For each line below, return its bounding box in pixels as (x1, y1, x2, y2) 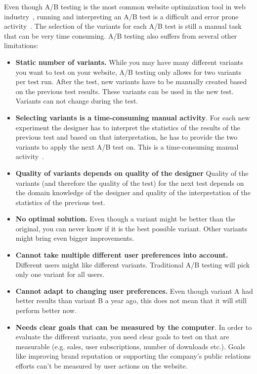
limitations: (4, 40, 39, 51)
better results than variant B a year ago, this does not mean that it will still (15, 295, 247, 306)
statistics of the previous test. (15, 197, 105, 207)
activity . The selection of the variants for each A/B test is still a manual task (4, 21, 242, 31)
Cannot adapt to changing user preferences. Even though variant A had (15, 285, 253, 296)
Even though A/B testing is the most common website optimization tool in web (4, 1, 246, 11)
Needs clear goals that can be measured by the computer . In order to (15, 321, 252, 332)
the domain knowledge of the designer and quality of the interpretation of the (15, 187, 251, 198)
